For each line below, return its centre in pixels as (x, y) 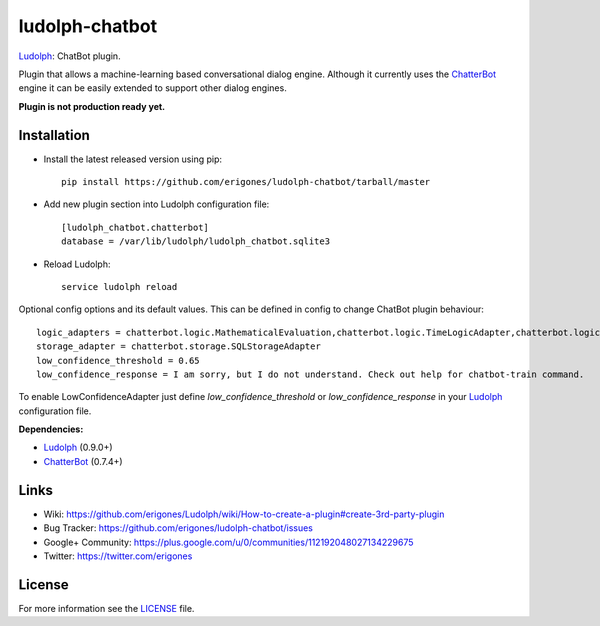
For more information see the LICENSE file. (106, 608)
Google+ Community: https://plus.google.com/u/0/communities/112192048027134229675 (228, 542)
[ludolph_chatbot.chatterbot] (135, 227)
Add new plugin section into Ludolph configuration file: (156, 204)
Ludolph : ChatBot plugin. (69, 56)
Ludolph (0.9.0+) (78, 447)
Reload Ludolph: (77, 264)
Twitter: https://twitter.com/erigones (118, 556)
